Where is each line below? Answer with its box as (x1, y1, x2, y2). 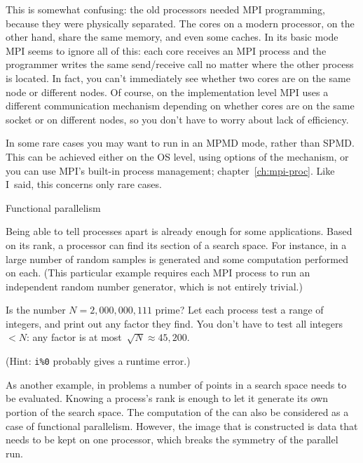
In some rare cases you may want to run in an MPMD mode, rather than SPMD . (6, 135, 355, 150)
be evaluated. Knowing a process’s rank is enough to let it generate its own (6, 391, 329, 405)
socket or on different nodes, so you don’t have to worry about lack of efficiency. (6, 112, 349, 126)
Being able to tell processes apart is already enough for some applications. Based (6, 224, 352, 239)
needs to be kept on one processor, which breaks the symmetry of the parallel (6, 432, 338, 447)
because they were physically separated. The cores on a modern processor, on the (6, 15, 355, 30)
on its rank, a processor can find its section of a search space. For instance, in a (6, 237, 347, 252)
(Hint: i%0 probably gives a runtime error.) (6, 354, 191, 368)
